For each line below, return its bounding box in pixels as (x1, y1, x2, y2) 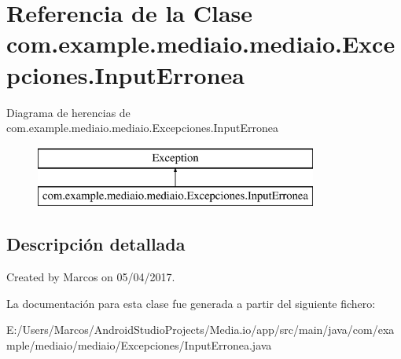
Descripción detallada (6, 232, 186, 256)
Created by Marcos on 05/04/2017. (6, 269, 175, 285)
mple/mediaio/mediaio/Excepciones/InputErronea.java (6, 336, 272, 353)
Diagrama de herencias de (6, 104, 131, 120)
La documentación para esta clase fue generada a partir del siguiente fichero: (6, 295, 376, 311)
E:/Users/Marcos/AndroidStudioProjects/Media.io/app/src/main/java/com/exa (6, 321, 395, 338)
